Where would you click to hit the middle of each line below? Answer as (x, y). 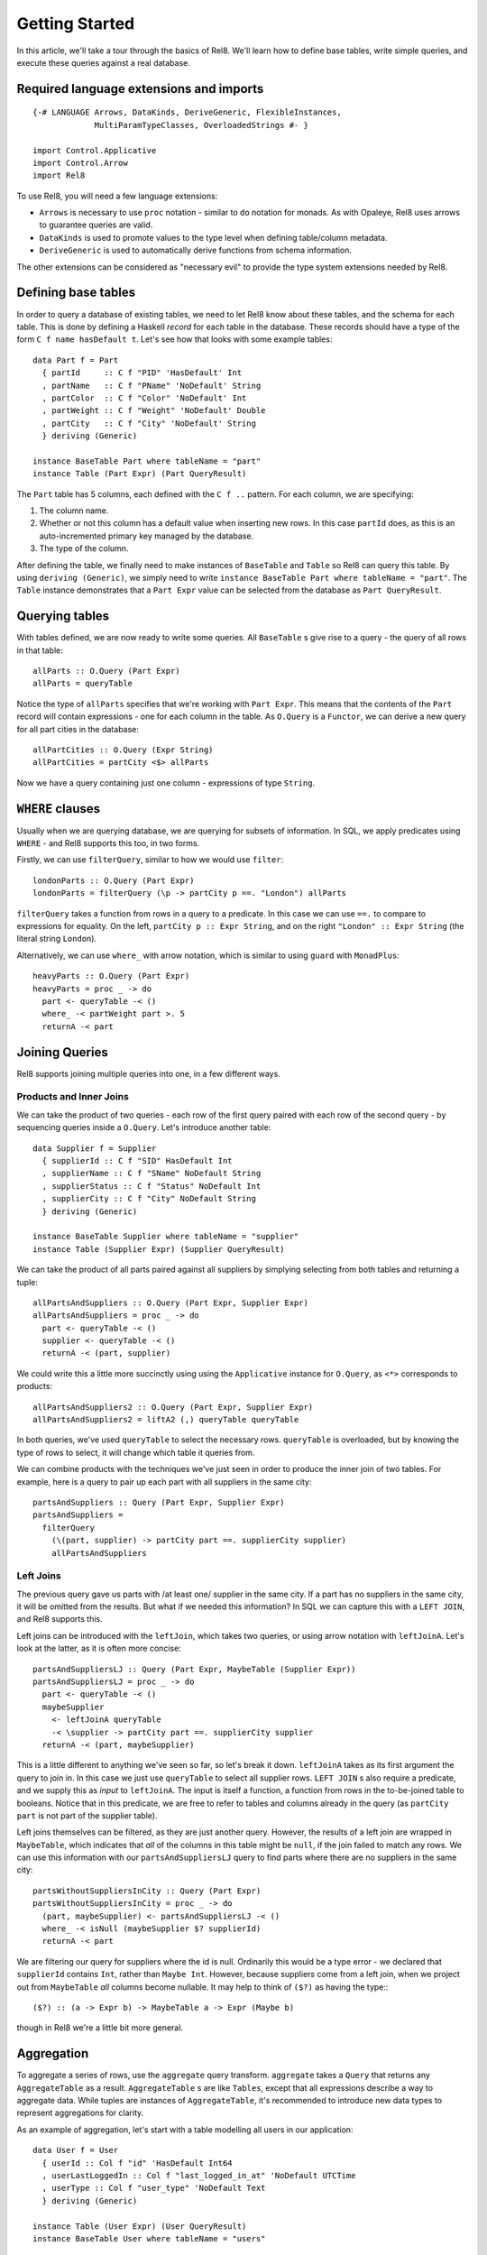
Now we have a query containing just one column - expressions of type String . (166, 782)
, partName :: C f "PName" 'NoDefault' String (152, 385)
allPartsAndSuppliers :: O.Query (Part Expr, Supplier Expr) (170, 1302)
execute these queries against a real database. (104, 62)
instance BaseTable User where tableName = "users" (149, 2238)
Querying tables (63, 617)
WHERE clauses (59, 809)
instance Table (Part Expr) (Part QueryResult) (140, 474)
